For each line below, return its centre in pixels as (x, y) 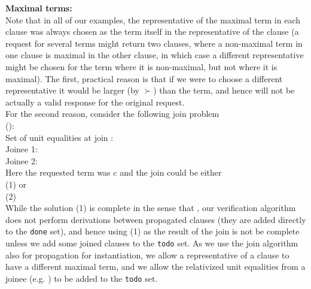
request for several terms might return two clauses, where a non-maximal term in (154, 43)
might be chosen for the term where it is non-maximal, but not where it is (141, 66)
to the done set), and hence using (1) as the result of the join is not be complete (153, 231)
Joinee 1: (22, 149)
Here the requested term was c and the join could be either (114, 172)
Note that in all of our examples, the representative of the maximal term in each (153, 19)
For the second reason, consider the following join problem (112, 114)
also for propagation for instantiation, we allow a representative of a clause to (147, 255)
